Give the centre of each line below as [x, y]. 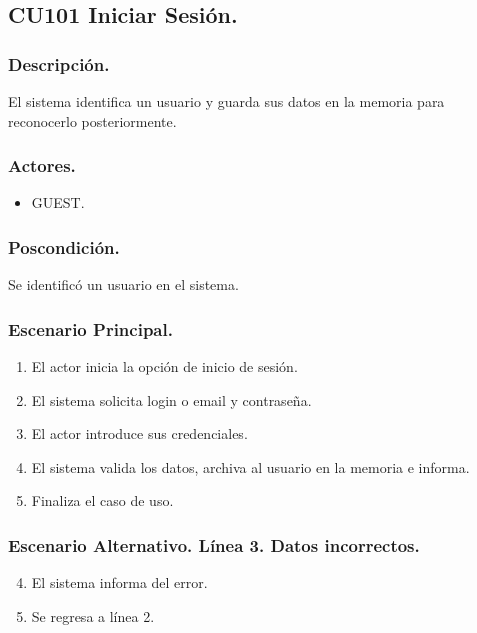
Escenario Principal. [90, 328]
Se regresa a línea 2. [93, 615]
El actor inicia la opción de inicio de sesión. [164, 366]
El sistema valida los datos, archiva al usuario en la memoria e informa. [250, 466]
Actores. [42, 165]
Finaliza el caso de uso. [102, 500]
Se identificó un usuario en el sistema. [123, 284]
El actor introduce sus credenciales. [139, 433]
